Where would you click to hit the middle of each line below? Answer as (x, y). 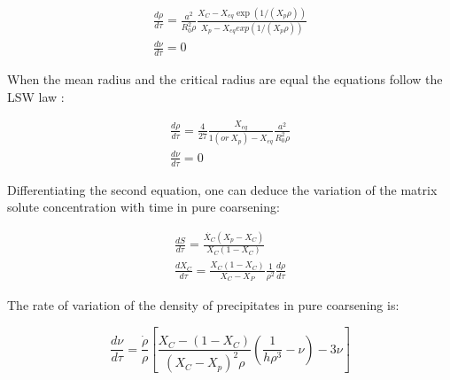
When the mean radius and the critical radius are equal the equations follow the (225, 79)
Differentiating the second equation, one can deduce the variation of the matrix (222, 189)
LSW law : (36, 96)
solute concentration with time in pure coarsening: (144, 207)
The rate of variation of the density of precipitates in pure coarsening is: (203, 304)
